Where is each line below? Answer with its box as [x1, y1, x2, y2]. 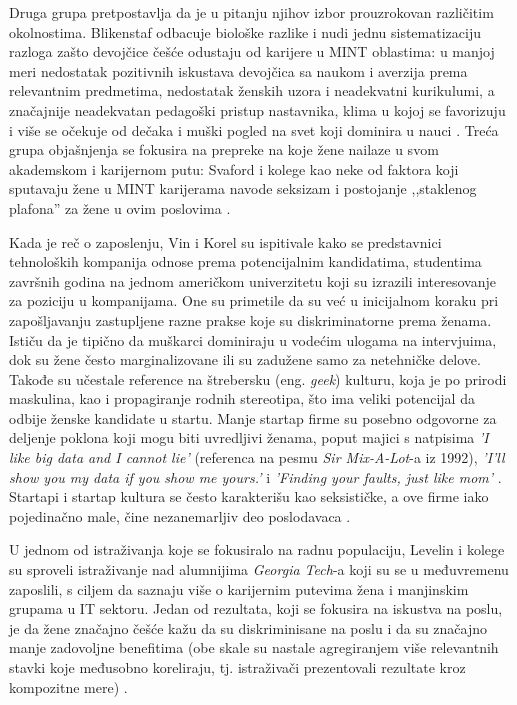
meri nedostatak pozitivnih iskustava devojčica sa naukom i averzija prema [9, 60, 468, 81]
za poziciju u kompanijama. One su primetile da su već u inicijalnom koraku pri [9, 290, 499, 311]
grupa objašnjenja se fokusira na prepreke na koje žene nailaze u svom [9, 139, 439, 160]
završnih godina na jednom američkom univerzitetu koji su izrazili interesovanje [9, 270, 496, 291]
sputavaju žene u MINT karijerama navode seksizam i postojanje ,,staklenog [9, 178, 477, 199]
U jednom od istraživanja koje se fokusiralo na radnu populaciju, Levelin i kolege [9, 539, 505, 560]
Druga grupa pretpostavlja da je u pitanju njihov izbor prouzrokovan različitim [9, 2, 494, 22]
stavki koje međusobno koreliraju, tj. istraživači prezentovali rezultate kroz [9, 657, 466, 677]
